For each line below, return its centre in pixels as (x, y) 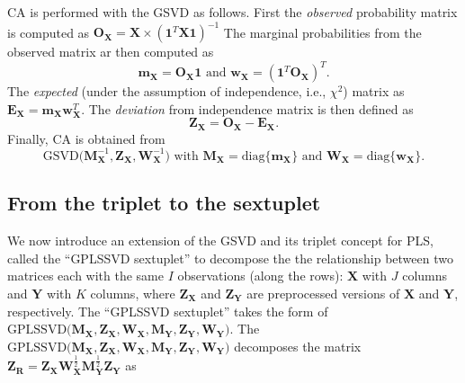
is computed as (49, 32)
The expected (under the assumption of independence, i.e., (167, 91)
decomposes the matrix (298, 346)
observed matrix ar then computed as (111, 52)
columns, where (133, 293)
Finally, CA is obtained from (86, 138)
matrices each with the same (85, 276)
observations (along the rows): (260, 276)
